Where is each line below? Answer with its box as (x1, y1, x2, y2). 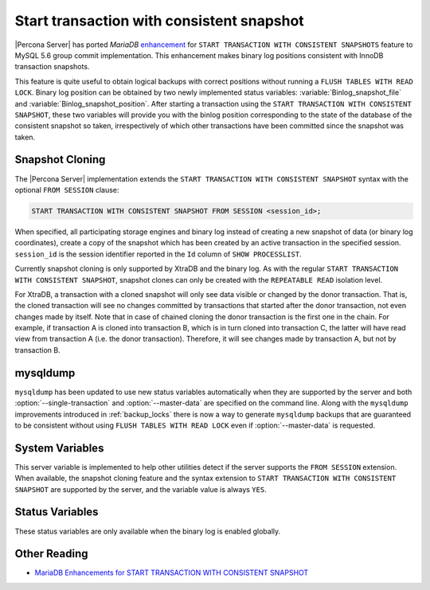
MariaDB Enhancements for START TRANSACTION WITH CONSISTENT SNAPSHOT (34, 568, 309, 577)
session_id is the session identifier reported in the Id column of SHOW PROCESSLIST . (14, 249, 302, 259)
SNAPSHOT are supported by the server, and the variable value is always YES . (14, 484, 267, 494)
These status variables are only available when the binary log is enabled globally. (14, 526, 281, 536)
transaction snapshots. (14, 62, 90, 72)
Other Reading (14, 547, 88, 561)
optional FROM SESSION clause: (14, 185, 119, 194)
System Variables (14, 441, 104, 455)
